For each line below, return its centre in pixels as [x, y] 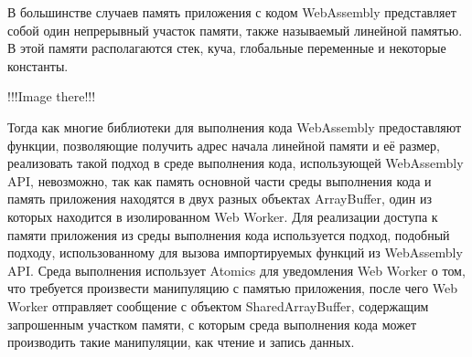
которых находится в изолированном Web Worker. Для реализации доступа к [223, 216]
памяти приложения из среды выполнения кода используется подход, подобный [229, 234]
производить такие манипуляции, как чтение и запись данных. [181, 342]
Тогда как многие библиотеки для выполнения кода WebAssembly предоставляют [235, 126]
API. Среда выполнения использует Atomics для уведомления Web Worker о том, [236, 270]
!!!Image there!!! [52, 96]
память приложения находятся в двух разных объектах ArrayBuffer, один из [220, 199]
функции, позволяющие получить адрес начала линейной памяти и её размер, [224, 145]
